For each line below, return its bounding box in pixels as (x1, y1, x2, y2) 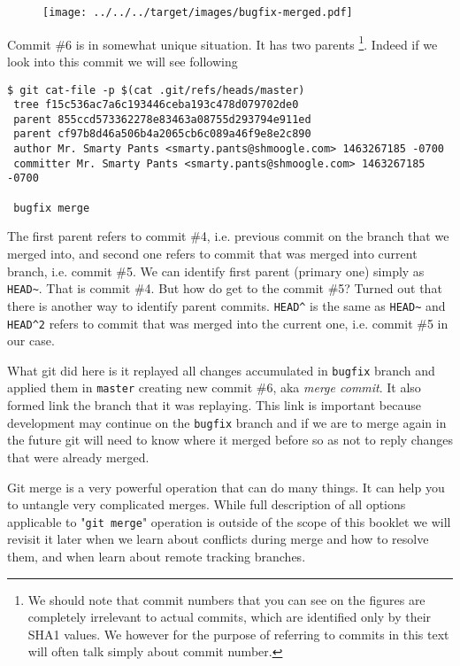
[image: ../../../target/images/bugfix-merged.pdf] (42, 6, 353, 19)
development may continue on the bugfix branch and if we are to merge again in (7, 413, 447, 431)
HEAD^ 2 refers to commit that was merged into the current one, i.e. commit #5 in (7, 314, 448, 332)
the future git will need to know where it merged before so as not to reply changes (7, 430, 453, 449)
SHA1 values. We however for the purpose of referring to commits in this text (27, 624, 449, 643)
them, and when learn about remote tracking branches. (7, 546, 306, 565)
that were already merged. (7, 447, 149, 466)
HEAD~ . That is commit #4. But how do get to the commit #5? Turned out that (7, 279, 442, 298)
